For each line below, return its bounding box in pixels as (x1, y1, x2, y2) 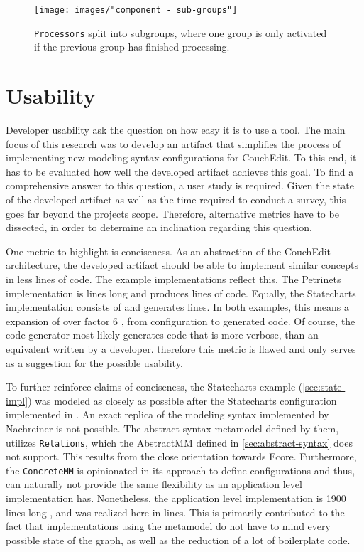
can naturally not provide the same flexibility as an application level (6, 477, 302, 492)
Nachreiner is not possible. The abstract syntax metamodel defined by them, (6, 420, 339, 435)
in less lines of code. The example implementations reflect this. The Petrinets (6, 271, 341, 286)
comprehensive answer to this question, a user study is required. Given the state (6, 178, 354, 193)
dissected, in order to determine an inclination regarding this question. (6, 220, 312, 235)
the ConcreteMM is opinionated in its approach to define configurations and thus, (6, 462, 355, 477)
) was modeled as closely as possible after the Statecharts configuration (28, 393, 337, 408)
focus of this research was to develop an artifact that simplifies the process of (6, 136, 341, 151)
